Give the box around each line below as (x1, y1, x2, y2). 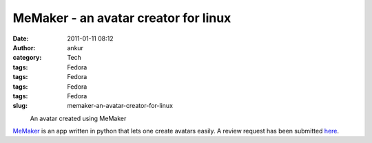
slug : (12, 102, 28, 110)
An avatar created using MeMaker (30, 114, 127, 122)
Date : (12, 34, 29, 43)
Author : (12, 43, 36, 52)
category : (12, 54, 42, 62)
